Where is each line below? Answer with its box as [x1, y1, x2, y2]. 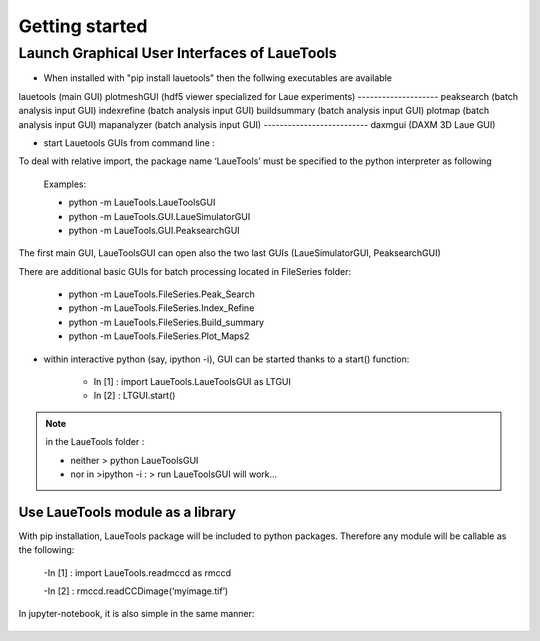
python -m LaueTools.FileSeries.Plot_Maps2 [68, 330, 250, 342]
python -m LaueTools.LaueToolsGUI [68, 196, 216, 209]
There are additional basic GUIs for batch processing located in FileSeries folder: [18, 265, 352, 277]
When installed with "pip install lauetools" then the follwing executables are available [43, 72, 392, 84]
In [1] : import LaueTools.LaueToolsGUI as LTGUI [93, 376, 292, 388]
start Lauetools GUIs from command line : [43, 136, 215, 149]
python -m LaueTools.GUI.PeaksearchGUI [68, 224, 240, 236]
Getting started [18, 15, 148, 37]
